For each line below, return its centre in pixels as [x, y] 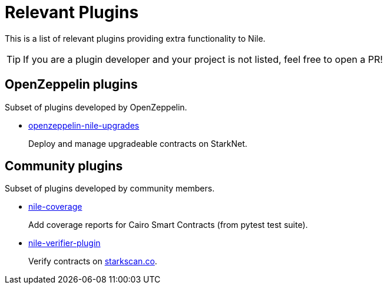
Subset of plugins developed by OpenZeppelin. [96, 107]
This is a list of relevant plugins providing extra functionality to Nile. [135, 38]
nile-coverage [55, 207]
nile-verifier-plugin [64, 243]
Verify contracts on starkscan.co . [93, 261]
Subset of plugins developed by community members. [110, 189]
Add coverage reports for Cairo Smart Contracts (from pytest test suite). [168, 225]
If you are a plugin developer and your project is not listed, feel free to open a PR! [203, 59]
